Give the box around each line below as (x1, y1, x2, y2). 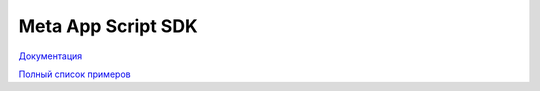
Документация (18, 50, 83, 62)
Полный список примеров (18, 68, 131, 80)
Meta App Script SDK (18, 15, 199, 37)
